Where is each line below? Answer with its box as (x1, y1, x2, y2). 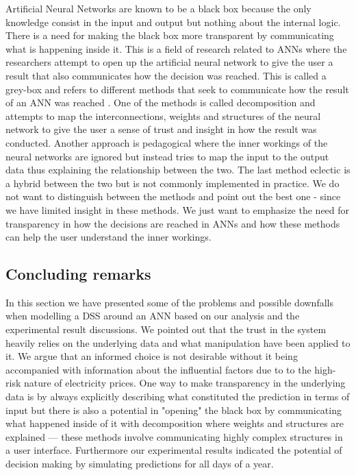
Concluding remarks (5, 263, 151, 284)
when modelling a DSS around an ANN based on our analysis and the (5, 308, 300, 323)
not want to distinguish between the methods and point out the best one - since (5, 189, 341, 204)
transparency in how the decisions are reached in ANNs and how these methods (5, 216, 340, 230)
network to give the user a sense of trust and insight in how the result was (5, 122, 317, 136)
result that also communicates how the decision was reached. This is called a (5, 68, 327, 82)
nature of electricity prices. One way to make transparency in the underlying (23, 376, 346, 390)
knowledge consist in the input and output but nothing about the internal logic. (5, 14, 341, 29)
